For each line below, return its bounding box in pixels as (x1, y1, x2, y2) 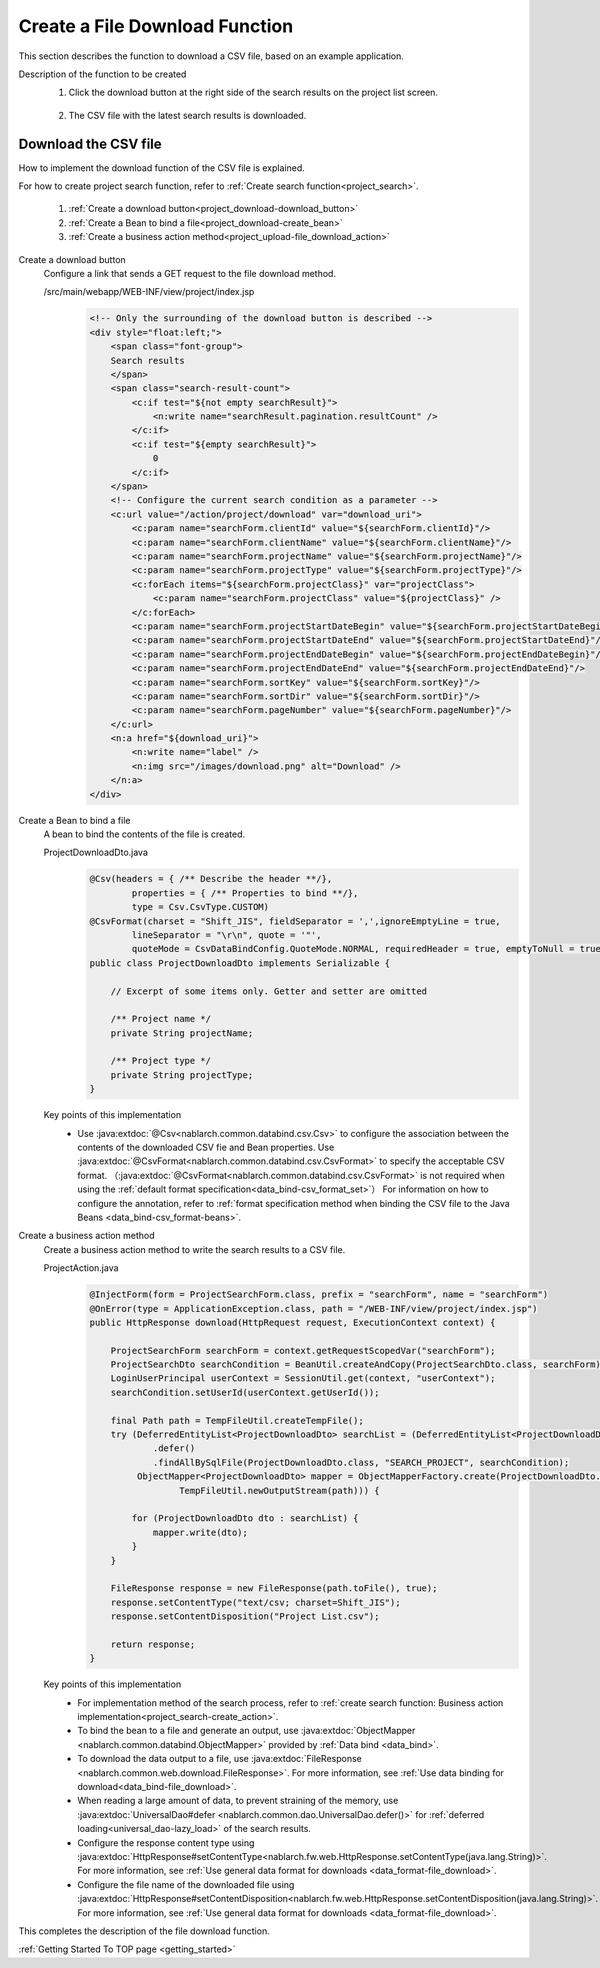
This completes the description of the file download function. (18, 1925, 270, 1937)
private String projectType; (110, 1069, 254, 1080)
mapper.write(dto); (152, 1526, 249, 1538)
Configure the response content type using (77, 1836, 255, 1849)
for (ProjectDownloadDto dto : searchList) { (131, 1513, 359, 1524)
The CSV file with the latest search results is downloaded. (68, 109, 307, 121)
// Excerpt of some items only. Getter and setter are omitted (110, 985, 428, 997)
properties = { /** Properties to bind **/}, (131, 887, 359, 899)
